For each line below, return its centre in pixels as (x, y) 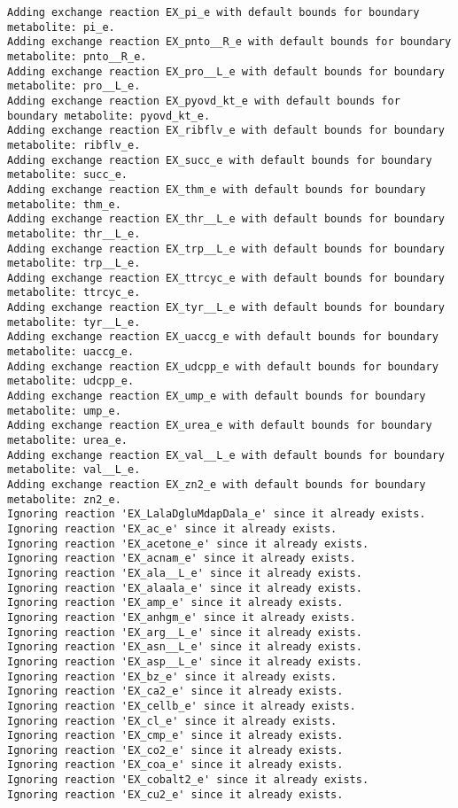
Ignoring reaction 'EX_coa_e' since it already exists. (175, 765)
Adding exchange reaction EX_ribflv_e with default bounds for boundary (226, 131)
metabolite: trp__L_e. (74, 264)
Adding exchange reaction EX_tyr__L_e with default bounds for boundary (226, 308)
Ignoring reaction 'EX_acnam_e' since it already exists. (182, 559)
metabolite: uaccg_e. (71, 352)
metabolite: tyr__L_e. (74, 322)
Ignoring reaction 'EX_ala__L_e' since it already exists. (185, 573)
